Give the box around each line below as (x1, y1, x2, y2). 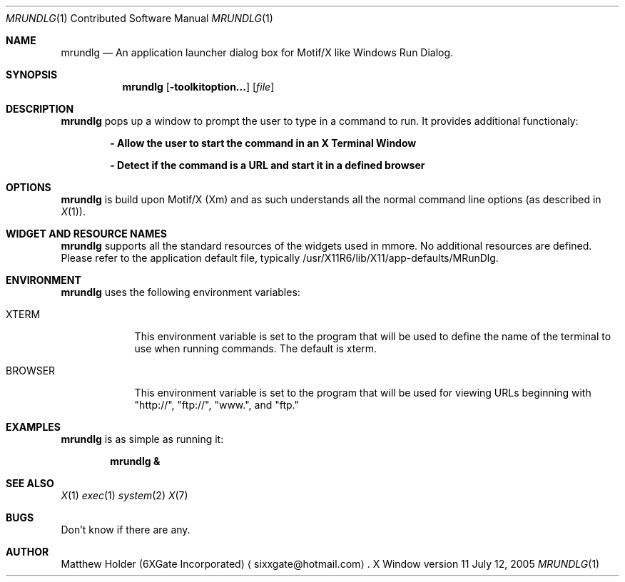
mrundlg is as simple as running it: (61, 433, 224, 445)
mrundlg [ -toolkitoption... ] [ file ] (122, 81, 275, 93)
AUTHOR (6, 546, 49, 558)
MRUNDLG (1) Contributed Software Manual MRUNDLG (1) (6, 12, 273, 24)
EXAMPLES (6, 421, 61, 433)
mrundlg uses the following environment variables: (61, 286, 300, 298)
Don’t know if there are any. (61, 524, 190, 536)
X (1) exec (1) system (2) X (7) (61, 489, 188, 501)
